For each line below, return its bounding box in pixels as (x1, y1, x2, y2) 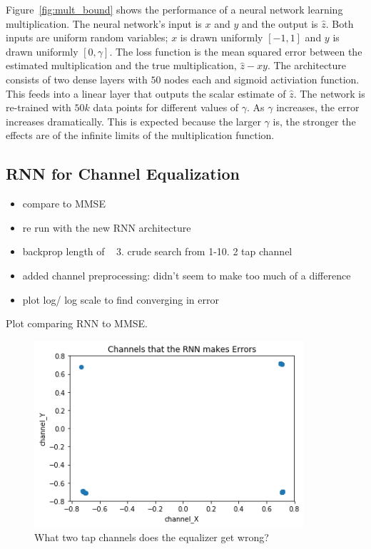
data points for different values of (93, 100, 239, 115)
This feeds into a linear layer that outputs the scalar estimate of (6, 86, 286, 101)
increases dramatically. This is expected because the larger (6, 113, 261, 128)
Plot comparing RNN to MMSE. (6, 316, 148, 331)
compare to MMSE (22, 196, 106, 211)
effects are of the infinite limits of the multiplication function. (6, 128, 275, 143)
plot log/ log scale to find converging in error (22, 292, 219, 307)
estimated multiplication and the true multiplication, (6, 58, 237, 73)
